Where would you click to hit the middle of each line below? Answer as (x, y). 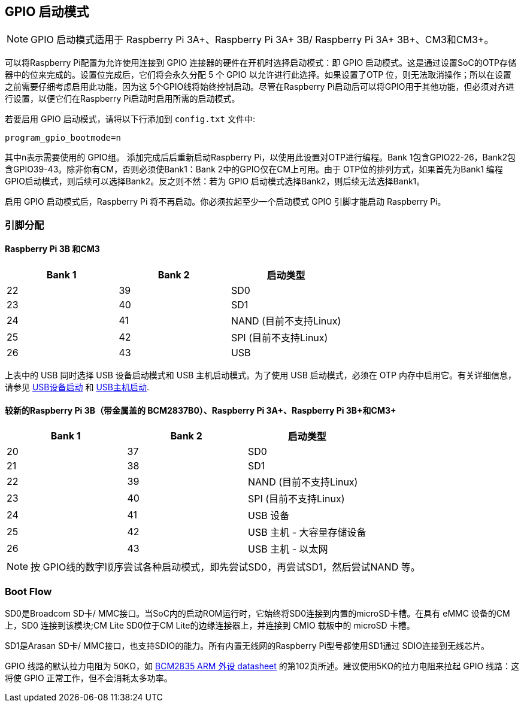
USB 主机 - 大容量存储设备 (307, 532)
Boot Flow (28, 591)
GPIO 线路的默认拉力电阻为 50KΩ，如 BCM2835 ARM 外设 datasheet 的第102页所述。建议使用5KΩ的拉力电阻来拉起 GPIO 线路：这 (262, 666)
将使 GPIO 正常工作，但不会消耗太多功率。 (89, 678)
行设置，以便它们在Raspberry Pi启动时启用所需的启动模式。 (122, 99)
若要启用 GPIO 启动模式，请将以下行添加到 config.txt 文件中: (130, 119)
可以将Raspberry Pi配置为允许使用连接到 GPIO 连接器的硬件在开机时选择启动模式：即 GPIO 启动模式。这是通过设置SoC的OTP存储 (261, 63)
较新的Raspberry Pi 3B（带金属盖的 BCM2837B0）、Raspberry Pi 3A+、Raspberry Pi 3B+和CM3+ (201, 410)
